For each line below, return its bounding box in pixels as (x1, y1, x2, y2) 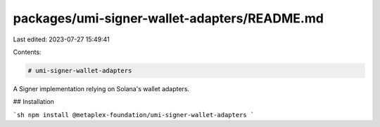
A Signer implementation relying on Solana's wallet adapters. (13, 84, 190, 93)
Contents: (13, 48, 42, 56)
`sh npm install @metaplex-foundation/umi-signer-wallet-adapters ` (13, 111, 255, 119)
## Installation (13, 98, 54, 106)
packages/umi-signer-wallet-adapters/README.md (13, 11, 324, 26)
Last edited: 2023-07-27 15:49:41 (13, 35, 110, 44)
